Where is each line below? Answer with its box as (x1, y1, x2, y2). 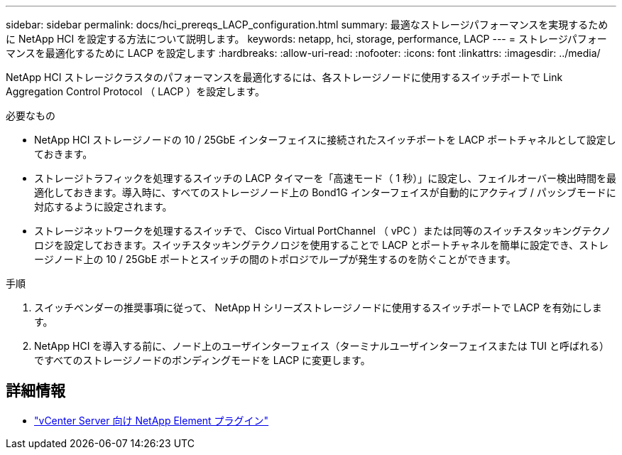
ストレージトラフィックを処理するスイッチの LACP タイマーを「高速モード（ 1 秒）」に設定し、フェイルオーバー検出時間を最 (34, 172, 617, 184)
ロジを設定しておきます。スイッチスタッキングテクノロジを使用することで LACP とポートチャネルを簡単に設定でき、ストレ (34, 239, 609, 251)
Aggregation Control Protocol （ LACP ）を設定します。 (6, 85, 265, 97)
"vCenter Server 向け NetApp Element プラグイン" (34, 414, 269, 427)
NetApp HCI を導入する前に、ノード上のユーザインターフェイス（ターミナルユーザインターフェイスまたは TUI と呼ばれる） (34, 340, 609, 352)
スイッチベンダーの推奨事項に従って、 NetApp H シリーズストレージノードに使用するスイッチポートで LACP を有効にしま (34, 301, 602, 314)
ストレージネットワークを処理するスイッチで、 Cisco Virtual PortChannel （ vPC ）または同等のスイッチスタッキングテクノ (34, 225, 611, 237)
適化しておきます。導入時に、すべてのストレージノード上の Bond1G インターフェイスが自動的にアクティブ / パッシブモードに (34, 186, 616, 198)
